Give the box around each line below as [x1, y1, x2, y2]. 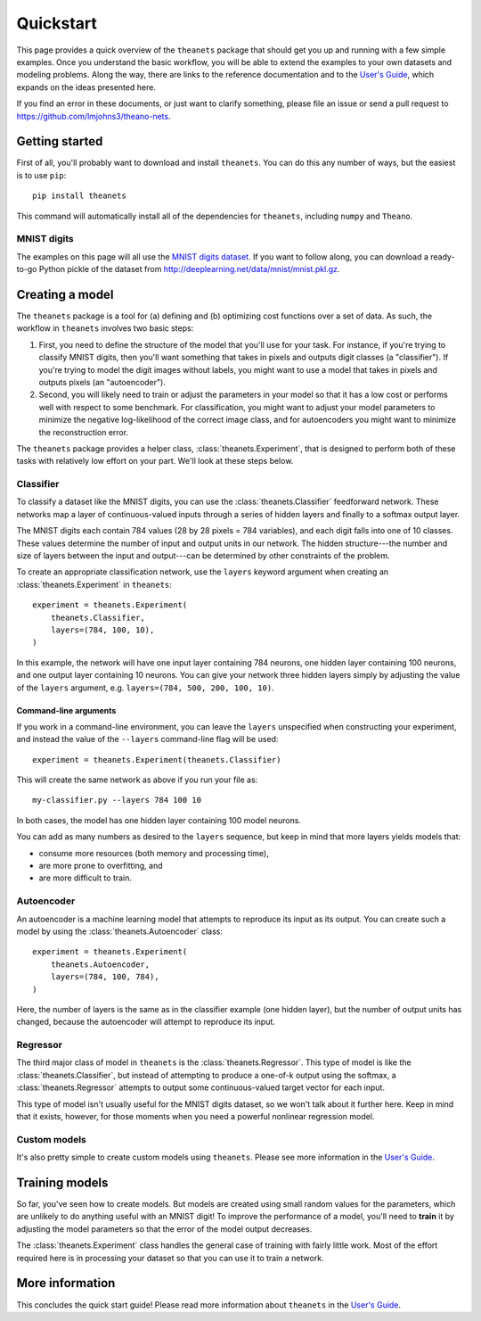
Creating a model [16, 286, 114, 302]
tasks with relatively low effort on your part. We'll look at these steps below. [16, 456, 294, 466]
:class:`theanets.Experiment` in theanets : [16, 579, 173, 590]
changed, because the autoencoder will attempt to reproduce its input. [16, 1017, 276, 1028]
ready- [430, 251, 455, 262]
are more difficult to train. [38, 872, 133, 883]
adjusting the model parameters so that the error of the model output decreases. [16, 1223, 313, 1234]
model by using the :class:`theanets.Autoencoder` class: [16, 926, 223, 937]
